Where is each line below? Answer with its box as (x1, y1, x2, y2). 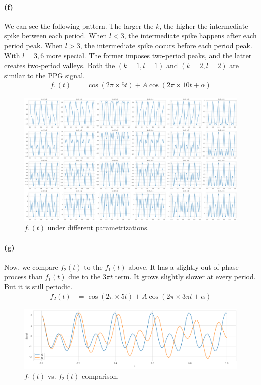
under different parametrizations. (47, 222, 149, 233)
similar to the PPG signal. (4, 70, 85, 80)
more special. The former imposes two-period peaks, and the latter (46, 50, 252, 60)
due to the (68, 271, 101, 282)
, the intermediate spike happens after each (124, 30, 257, 41)
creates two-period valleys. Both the (4, 60, 115, 71)
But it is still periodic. (4, 281, 73, 292)
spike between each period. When (4, 30, 107, 41)
